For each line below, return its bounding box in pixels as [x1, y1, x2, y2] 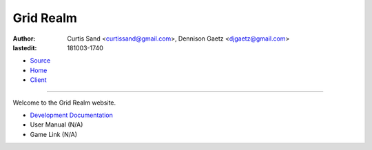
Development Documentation [30, 111, 113, 119]
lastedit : [12, 43, 37, 52]
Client [30, 76, 48, 84]
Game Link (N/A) [30, 130, 77, 138]
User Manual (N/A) [30, 120, 83, 129]
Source [30, 56, 51, 65]
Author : [12, 34, 36, 43]
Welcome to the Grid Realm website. [12, 98, 116, 107]
